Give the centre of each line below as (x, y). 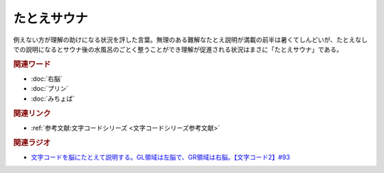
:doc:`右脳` (47, 79)
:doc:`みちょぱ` (53, 99)
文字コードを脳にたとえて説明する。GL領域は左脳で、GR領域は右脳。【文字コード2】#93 (161, 157)
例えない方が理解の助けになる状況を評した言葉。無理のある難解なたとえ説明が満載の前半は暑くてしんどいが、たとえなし (190, 40)
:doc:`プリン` (50, 89)
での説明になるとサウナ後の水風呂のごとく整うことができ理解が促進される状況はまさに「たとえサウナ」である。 (178, 49)
